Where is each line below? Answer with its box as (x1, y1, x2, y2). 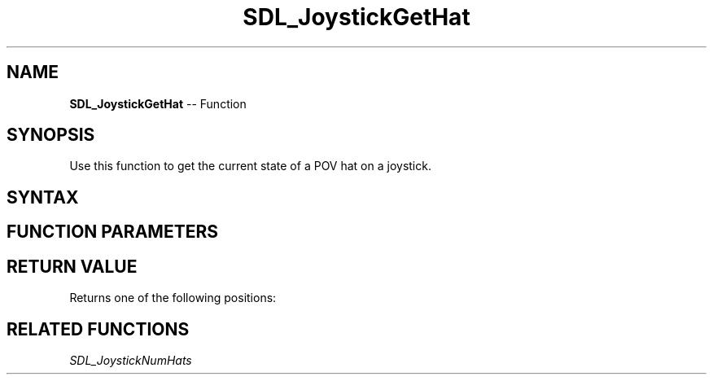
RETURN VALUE (7, 256, 138, 277)
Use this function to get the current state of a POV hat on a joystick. (69, 159, 431, 173)
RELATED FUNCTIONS (7, 318, 190, 339)
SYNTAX (7, 186, 79, 208)
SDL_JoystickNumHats (69, 353, 192, 367)
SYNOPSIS (7, 125, 95, 146)
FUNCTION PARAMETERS (7, 221, 218, 243)
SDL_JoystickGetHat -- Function (69, 96, 247, 111)
